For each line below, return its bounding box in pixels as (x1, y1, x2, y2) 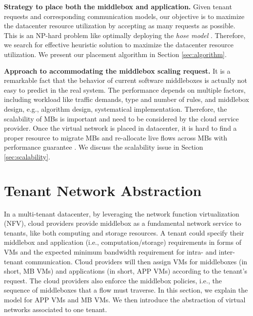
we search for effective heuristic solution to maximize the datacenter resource (4, 39, 234, 50)
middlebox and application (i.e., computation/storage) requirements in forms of (4, 237, 241, 247)
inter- (218, 247, 235, 257)
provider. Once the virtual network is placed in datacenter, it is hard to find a (4, 123, 237, 133)
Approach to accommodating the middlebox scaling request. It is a (4, 65, 231, 76)
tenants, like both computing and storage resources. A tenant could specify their (4, 227, 244, 237)
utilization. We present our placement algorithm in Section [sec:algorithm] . (4, 49, 227, 59)
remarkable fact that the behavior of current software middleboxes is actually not (4, 75, 248, 85)
